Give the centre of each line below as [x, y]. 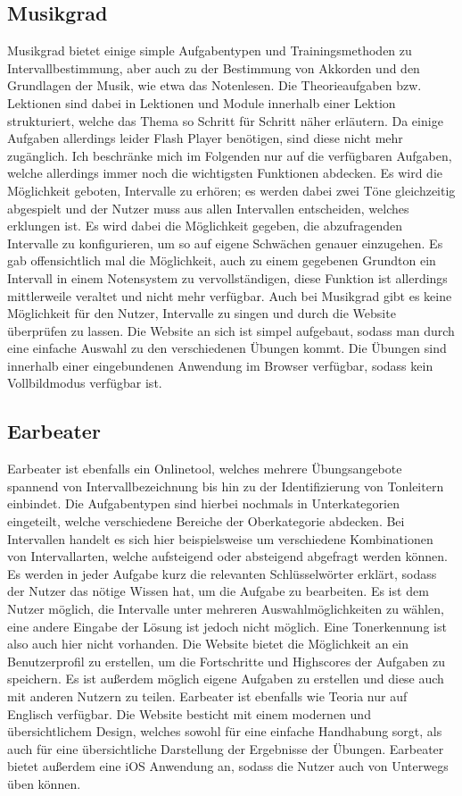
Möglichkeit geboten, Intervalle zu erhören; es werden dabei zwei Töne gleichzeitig [231, 190]
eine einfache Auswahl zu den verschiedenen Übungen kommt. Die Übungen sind [227, 348]
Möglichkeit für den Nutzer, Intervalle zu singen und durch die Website [202, 313]
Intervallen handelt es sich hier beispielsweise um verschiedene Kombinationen [220, 538]
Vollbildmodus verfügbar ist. [85, 383]
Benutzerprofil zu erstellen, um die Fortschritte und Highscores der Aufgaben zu [226, 661]
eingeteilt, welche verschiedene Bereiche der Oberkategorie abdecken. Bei [206, 521]
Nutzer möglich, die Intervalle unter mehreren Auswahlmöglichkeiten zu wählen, [226, 609]
